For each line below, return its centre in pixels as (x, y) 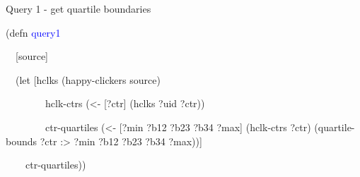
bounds (22, 141)
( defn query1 (33, 32)
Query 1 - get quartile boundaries (79, 8)
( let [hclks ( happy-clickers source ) (88, 79)
